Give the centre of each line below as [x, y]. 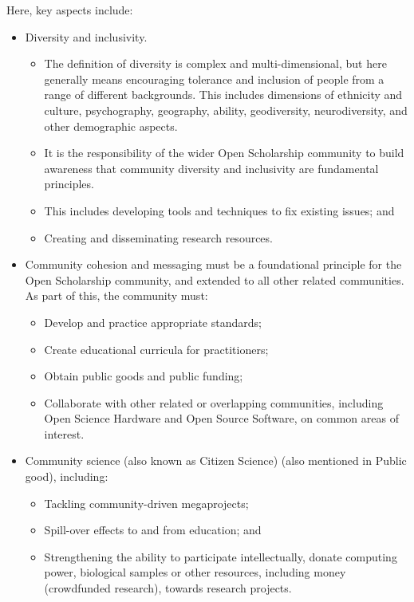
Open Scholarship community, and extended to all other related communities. [215, 279]
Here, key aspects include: [70, 10]
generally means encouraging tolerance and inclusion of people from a [214, 79]
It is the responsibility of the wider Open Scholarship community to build [224, 153]
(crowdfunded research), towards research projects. [168, 588]
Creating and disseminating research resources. [158, 237]
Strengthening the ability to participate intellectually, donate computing [221, 556]
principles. [69, 184]
